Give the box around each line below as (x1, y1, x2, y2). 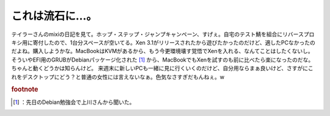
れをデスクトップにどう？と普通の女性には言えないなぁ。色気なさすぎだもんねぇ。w (11, 73, 225, 81)
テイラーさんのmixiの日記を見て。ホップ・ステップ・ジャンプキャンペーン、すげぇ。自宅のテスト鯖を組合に (11, 31, 283, 38)
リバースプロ (282, 31, 315, 38)
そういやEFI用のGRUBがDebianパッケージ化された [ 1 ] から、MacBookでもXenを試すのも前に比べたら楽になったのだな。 (11, 56, 314, 63)
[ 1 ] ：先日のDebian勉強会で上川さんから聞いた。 (13, 98, 135, 106)
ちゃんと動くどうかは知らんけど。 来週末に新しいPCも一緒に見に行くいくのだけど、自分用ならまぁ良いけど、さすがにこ (11, 65, 314, 72)
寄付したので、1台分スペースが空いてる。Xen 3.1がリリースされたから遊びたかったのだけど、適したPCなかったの (32, 38, 316, 46)
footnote (11, 85, 38, 94)
